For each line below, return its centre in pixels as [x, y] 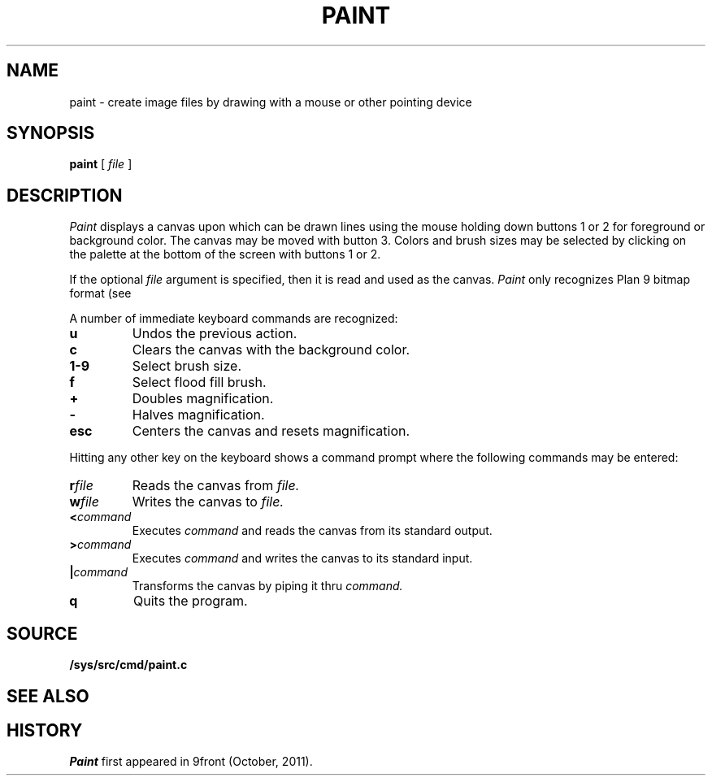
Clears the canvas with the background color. [271, 350]
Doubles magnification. [203, 399]
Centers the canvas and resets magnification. [271, 431]
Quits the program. [190, 601]
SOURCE [42, 633]
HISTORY [45, 730]
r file [81, 486]
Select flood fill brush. [199, 382]
